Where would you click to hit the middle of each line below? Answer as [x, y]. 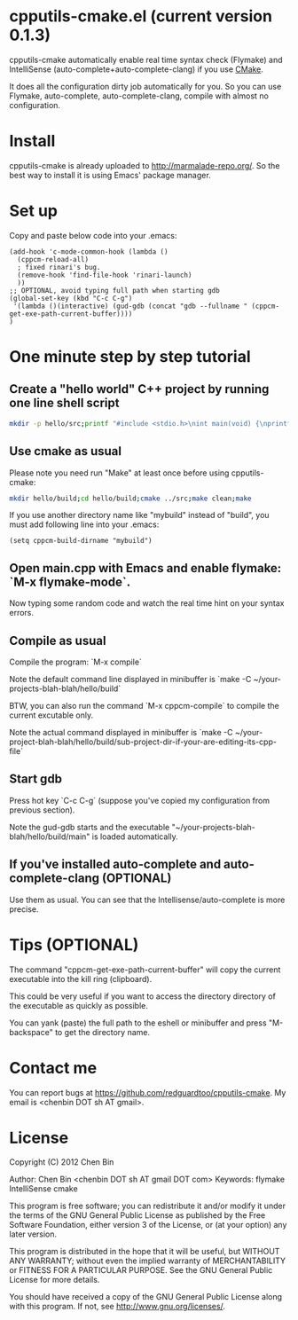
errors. [21, 613]
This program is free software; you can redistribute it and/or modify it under [148, 1206]
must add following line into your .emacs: [84, 524]
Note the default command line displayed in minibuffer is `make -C [130, 679]
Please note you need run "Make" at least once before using [119, 473]
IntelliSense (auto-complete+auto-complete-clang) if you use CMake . [137, 69]
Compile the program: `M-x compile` [75, 662]
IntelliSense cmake [43, 1189]
